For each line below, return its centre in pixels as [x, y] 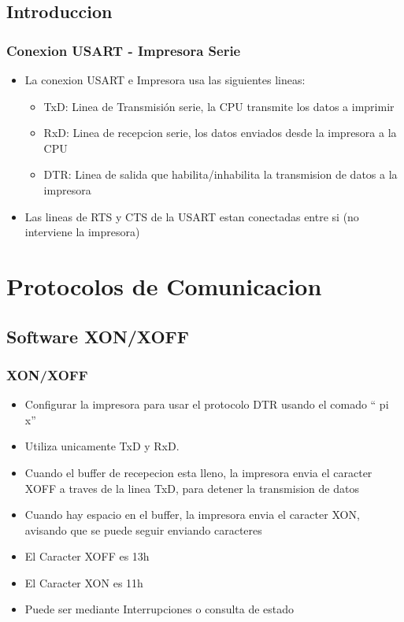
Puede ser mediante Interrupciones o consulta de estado [159, 609]
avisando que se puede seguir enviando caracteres [143, 529]
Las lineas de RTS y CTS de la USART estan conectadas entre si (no [192, 216]
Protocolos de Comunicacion [164, 285]
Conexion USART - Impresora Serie [124, 50]
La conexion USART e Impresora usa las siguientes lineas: [165, 80]
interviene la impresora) [82, 232]
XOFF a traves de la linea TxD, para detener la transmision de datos [192, 488]
